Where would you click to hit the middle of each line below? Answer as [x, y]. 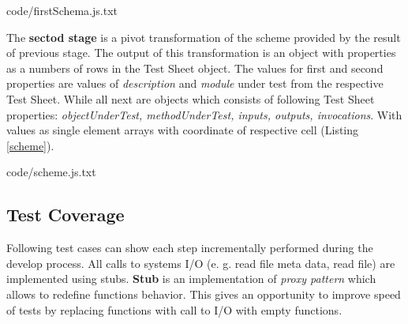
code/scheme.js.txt [51, 172]
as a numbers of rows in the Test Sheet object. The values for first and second [195, 68]
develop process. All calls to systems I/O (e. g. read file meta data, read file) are [201, 263]
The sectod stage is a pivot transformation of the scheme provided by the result [204, 37]
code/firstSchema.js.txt [62, 10]
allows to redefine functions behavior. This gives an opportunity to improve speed [204, 294]
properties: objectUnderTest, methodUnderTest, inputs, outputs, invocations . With [204, 114]
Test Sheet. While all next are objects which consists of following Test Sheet [191, 98]
